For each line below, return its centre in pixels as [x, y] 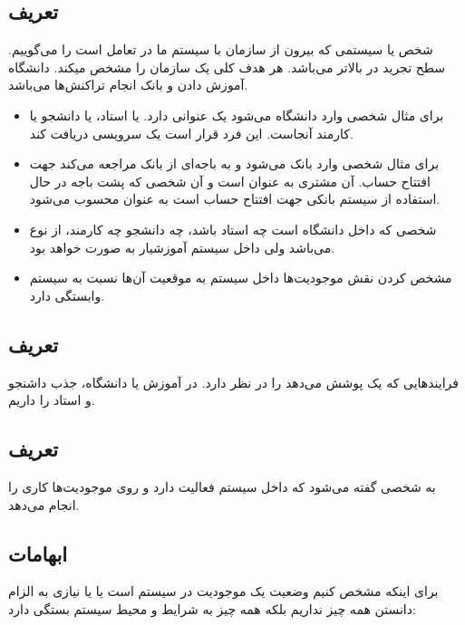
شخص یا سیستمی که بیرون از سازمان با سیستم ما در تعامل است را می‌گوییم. [221, 49]
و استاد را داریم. [52, 400]
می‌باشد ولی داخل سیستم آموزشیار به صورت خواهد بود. [182, 247]
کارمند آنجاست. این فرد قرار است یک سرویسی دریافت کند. [191, 133]
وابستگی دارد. [67, 295]
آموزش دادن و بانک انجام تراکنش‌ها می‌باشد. [128, 85]
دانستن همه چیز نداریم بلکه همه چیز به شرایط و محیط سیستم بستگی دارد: [212, 608]
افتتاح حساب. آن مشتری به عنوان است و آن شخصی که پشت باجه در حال [230, 181]
